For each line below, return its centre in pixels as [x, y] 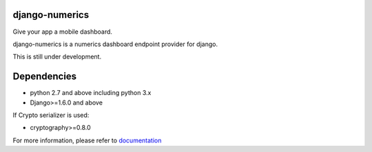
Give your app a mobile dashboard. [63, 32]
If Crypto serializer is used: [51, 115]
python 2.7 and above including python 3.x [91, 93]
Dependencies [45, 77]
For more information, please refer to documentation [87, 140]
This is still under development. [57, 57]
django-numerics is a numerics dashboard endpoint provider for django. [115, 44]
